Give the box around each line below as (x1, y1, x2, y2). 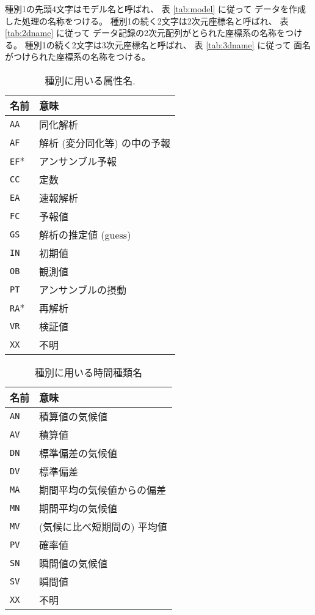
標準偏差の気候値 (39, 445, 118, 460)
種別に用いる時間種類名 (34, 365, 142, 379)
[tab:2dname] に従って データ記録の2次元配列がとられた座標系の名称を (5, 26, 285, 39)
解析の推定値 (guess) (39, 227, 131, 242)
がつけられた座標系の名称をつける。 (5, 50, 150, 63)
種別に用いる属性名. (45, 73, 136, 88)
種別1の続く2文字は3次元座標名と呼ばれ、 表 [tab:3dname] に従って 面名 (24, 38, 311, 51)
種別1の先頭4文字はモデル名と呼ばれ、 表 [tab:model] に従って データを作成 (5, 2, 306, 15)
